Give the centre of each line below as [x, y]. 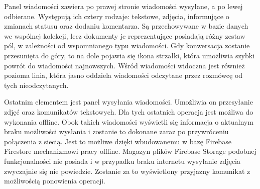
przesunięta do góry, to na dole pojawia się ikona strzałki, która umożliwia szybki [129, 55]
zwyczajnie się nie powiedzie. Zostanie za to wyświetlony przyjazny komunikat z [127, 171]
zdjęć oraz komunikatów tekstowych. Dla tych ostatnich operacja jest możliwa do [129, 111]
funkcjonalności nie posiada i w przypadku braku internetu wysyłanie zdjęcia [122, 161]
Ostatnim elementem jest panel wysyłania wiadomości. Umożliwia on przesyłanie [128, 102]
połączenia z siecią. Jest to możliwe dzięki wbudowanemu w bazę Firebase [118, 141]
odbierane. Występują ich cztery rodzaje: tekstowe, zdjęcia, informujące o [117, 16]
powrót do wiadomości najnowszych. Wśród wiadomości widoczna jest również [124, 65]
